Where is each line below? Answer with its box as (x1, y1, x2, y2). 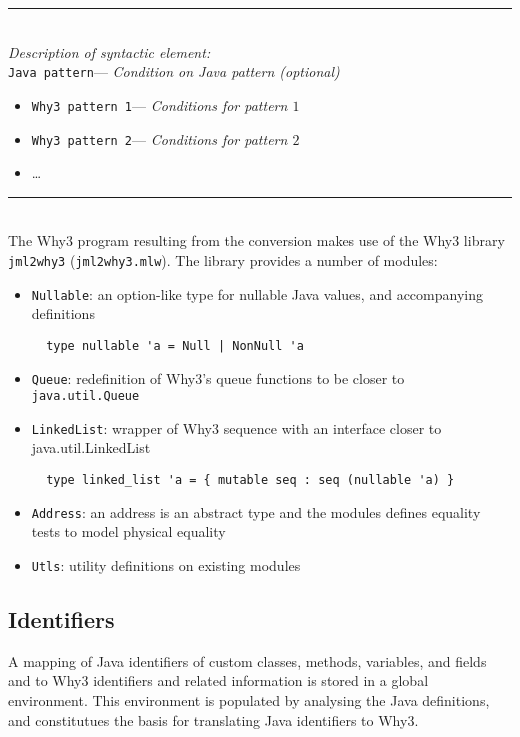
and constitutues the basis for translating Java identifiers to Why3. (8, 709, 419, 730)
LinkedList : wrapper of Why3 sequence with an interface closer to (31, 417, 442, 438)
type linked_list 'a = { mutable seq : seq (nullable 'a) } (46, 473, 455, 488)
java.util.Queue (31, 389, 140, 404)
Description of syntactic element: (8, 41, 211, 62)
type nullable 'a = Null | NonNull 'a (46, 338, 304, 353)
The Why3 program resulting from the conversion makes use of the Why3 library (8, 230, 505, 251)
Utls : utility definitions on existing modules (31, 554, 301, 575)
